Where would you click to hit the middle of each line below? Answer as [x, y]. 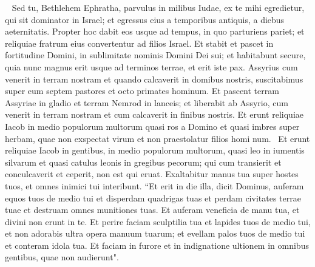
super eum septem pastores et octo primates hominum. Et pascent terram [142, 91]
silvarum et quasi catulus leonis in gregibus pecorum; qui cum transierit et [143, 162]
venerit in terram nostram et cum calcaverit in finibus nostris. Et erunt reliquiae [154, 114]
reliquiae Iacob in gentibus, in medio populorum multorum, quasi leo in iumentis [155, 150]
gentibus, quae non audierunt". [62, 257]
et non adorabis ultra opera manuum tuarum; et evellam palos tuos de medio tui [155, 233]
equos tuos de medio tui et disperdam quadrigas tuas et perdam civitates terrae [153, 198]
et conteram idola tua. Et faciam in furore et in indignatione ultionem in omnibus [157, 245]
